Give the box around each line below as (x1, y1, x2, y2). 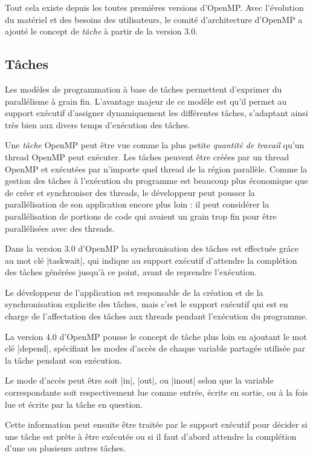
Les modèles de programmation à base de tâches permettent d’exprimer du (5, 82, 282, 95)
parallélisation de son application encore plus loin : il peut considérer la (5, 198, 269, 211)
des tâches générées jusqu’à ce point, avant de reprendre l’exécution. (5, 266, 257, 278)
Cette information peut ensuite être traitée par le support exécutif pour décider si (5, 418, 308, 431)
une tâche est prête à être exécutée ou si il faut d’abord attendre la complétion (5, 430, 297, 442)
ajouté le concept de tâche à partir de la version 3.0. (5, 25, 198, 38)
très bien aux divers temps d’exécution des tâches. (5, 118, 190, 131)
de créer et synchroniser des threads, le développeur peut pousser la (5, 186, 256, 198)
